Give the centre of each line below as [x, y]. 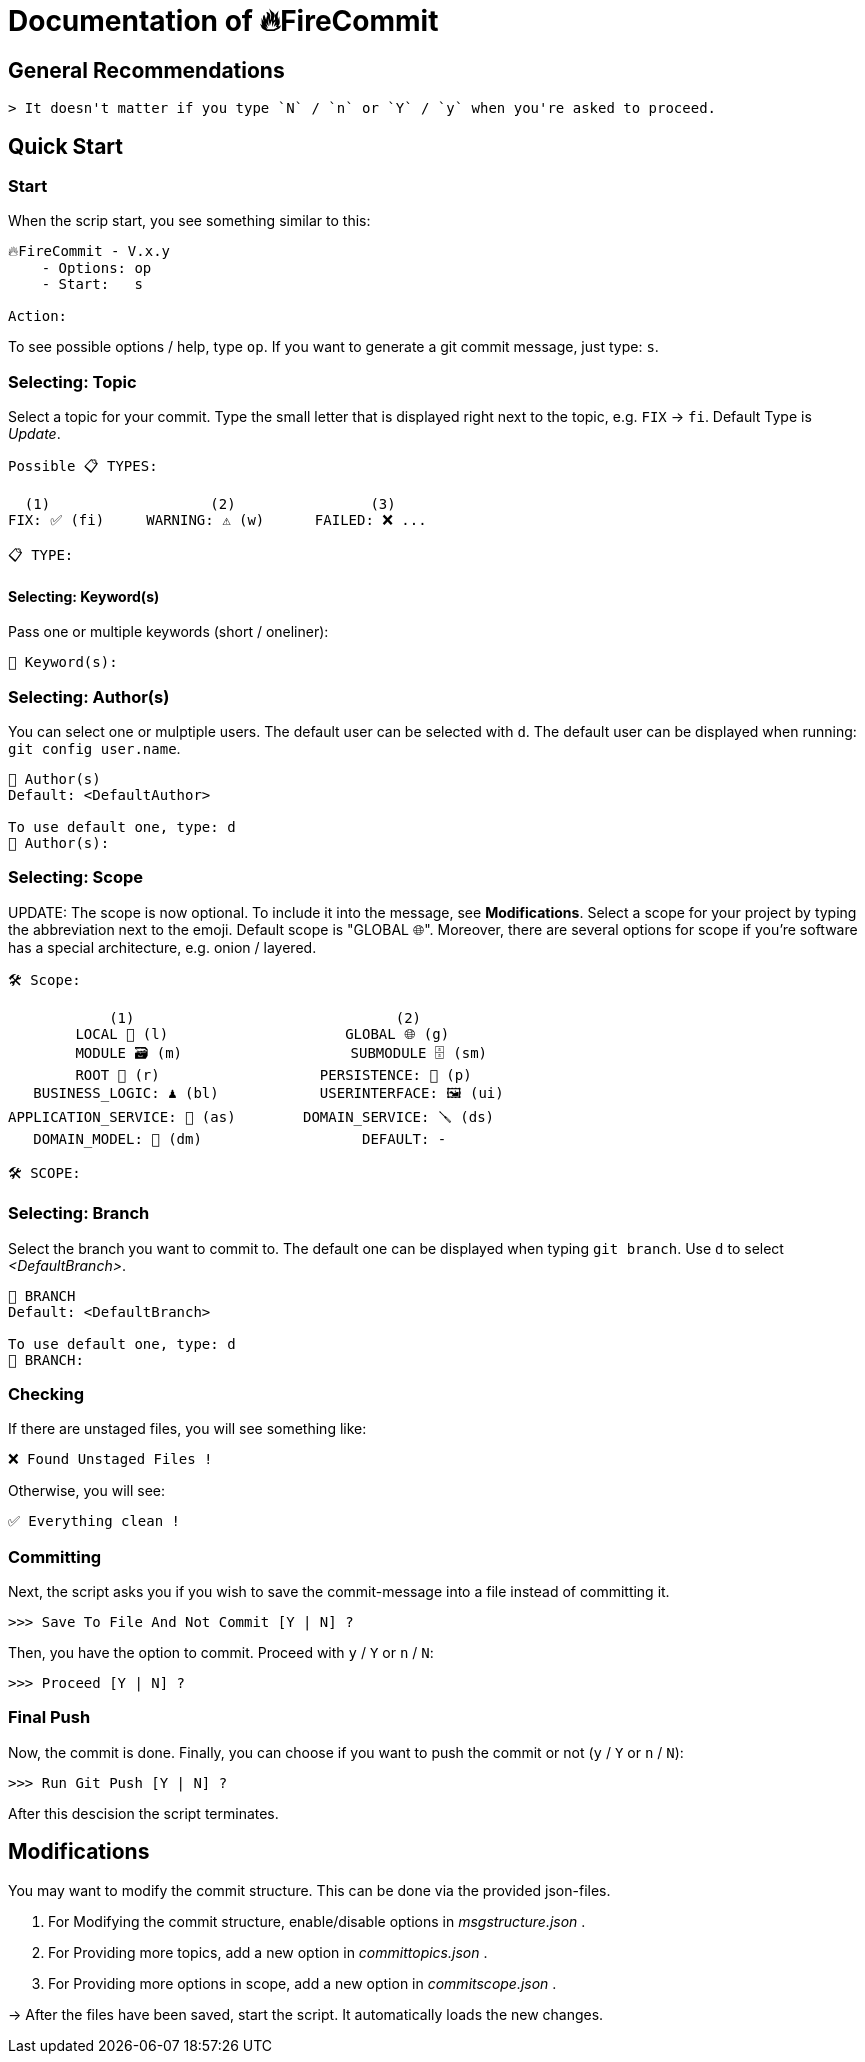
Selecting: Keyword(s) [84, 596]
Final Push [49, 1717]
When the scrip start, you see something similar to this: [189, 221]
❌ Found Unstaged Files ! [110, 1459]
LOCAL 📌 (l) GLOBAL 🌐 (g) [262, 1033]
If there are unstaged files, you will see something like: [187, 1429]
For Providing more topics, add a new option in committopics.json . [268, 1952]
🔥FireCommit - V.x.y [89, 251]
